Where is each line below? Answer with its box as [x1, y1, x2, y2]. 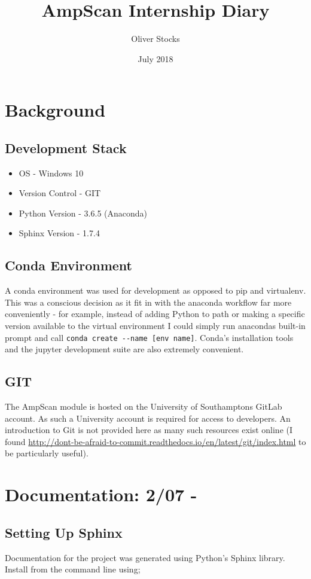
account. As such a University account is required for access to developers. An [5, 412, 291, 424]
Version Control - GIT [19, 187, 101, 199]
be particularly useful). [5, 447, 89, 459]
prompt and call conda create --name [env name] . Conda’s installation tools [5, 331, 294, 343]
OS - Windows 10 [19, 166, 84, 179]
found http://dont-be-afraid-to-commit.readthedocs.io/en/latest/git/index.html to [5, 435, 306, 447]
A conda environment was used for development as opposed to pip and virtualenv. [5, 284, 306, 297]
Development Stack [5, 138, 127, 157]
